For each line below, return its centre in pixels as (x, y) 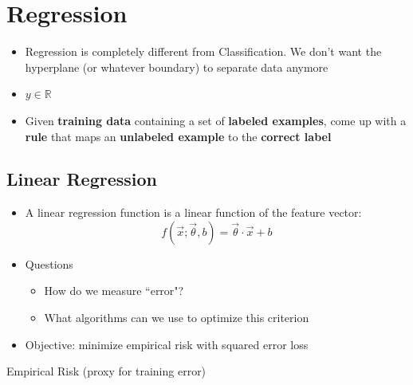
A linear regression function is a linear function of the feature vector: (193, 212)
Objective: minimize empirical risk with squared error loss (167, 344)
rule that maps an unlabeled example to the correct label (178, 136)
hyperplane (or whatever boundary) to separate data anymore (177, 67)
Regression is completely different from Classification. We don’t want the (203, 51)
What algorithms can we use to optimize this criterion (177, 318)
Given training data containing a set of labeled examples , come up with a (216, 120)
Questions (49, 263)
